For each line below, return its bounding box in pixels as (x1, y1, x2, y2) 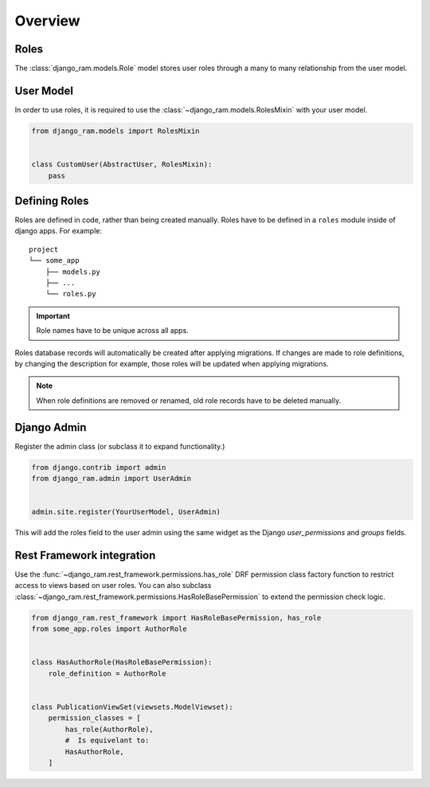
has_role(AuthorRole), (64, 725, 154, 734)
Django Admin (14, 421, 87, 434)
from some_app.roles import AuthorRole (31, 625, 187, 633)
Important (36, 311, 71, 320)
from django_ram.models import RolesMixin (31, 126, 200, 135)
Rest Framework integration (14, 548, 156, 562)
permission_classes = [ (48, 714, 141, 722)
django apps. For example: (14, 226, 103, 236)
